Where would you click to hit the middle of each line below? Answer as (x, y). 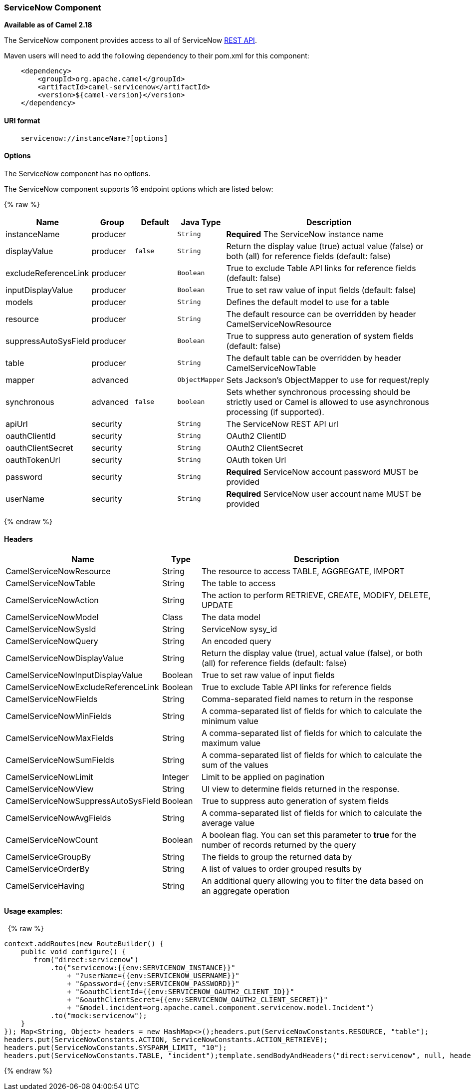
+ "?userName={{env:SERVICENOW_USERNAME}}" (153, 976)
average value (228, 823)
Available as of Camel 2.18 (48, 25)
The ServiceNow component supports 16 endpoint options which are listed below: (139, 189)
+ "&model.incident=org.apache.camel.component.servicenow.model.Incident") (221, 1008)
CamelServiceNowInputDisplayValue (74, 675)
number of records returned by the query (279, 845)
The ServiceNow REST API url (282, 424)
